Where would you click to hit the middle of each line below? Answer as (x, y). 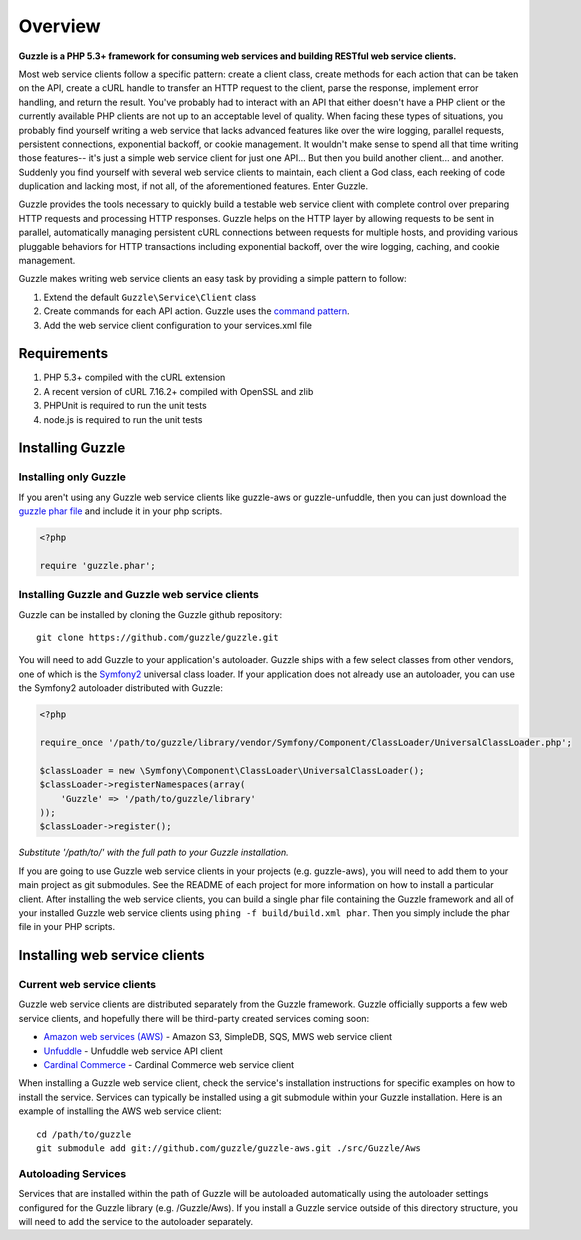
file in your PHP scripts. (66, 927)
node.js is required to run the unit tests (123, 419)
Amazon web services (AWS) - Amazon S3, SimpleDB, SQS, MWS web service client (218, 1037)
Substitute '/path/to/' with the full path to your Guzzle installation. (153, 852)
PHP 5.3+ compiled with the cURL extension (134, 377)
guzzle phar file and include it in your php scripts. (120, 511)
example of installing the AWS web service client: (120, 1111)
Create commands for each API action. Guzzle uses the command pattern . (196, 311)
